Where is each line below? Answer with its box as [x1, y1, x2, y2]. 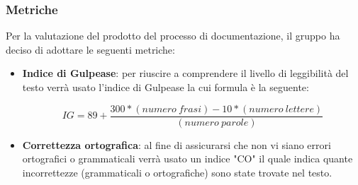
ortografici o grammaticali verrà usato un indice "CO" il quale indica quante [22, 151, 353, 166]
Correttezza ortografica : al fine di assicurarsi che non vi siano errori [22, 137, 331, 152]
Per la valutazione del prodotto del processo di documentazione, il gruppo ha [6, 28, 340, 43]
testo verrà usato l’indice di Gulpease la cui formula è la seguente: [22, 80, 309, 94]
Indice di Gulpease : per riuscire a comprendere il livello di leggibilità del [22, 66, 349, 80]
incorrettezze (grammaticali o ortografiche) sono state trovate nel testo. [22, 165, 332, 179]
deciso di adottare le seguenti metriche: [6, 42, 175, 56]
